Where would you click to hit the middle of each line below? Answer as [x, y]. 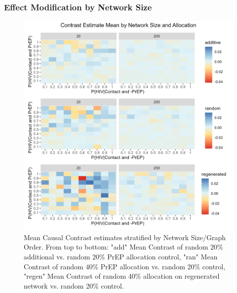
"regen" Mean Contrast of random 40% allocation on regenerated [122, 276]
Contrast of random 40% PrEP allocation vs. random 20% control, [125, 266]
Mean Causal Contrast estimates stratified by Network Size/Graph [125, 237]
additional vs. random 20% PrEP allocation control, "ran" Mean [121, 256]
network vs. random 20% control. [74, 285]
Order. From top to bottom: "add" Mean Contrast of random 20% [123, 247]
